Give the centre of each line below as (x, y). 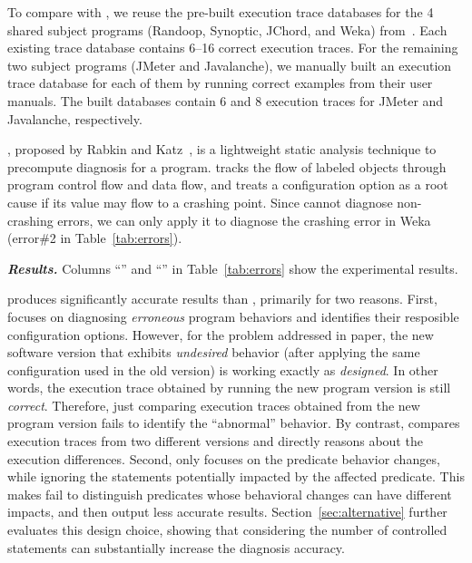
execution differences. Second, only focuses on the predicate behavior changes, (224, 458)
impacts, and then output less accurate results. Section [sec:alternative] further (227, 512)
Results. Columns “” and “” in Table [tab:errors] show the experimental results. (233, 268)
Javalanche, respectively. (75, 118)
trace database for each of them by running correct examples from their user (220, 83)
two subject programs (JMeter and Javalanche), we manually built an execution (230, 65)
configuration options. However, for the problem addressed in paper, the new (221, 334)
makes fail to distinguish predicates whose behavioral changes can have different (230, 494)
